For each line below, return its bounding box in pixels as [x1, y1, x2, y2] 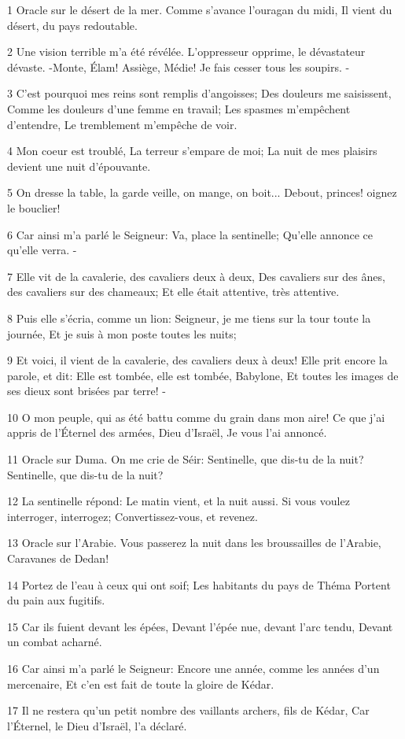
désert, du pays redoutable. [7, 17, 138, 33]
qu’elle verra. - [7, 242, 77, 258]
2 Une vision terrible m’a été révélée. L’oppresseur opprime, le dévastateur [7, 43, 366, 60]
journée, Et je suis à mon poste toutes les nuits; [7, 325, 237, 342]
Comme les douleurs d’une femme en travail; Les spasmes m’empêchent [7, 100, 351, 116]
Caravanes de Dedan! [7, 550, 109, 567]
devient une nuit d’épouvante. [7, 157, 151, 174]
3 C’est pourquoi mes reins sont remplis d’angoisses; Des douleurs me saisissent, [7, 85, 392, 102]
